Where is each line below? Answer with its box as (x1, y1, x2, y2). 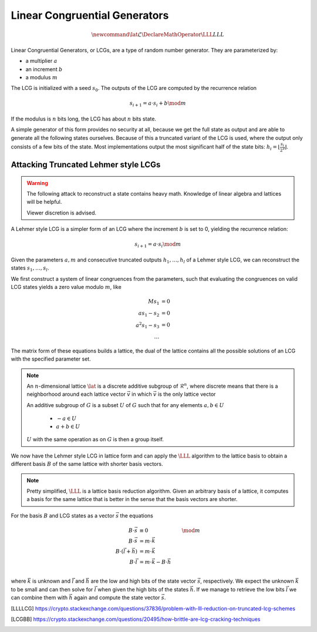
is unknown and (32, 577, 71, 584)
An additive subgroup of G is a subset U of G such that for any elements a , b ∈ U (26, 401, 224, 408)
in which (131, 391, 152, 398)
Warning (26, 179, 48, 186)
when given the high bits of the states (97, 586, 189, 593)
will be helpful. (26, 199, 62, 206)
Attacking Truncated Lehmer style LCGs (11, 159, 161, 170)
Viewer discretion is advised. (26, 209, 97, 216)
